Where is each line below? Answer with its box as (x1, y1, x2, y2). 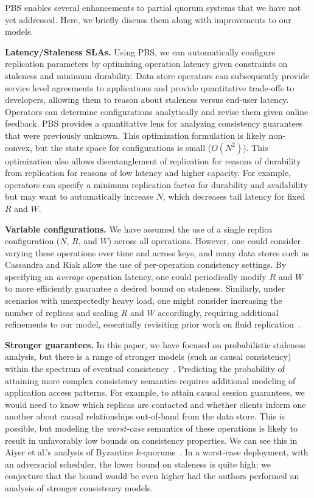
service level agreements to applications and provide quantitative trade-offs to (5, 81, 295, 94)
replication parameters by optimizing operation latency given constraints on (5, 57, 288, 70)
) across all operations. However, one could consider (108, 234, 301, 247)
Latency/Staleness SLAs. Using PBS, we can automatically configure (5, 45, 276, 58)
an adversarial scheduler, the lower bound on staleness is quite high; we (5, 457, 271, 470)
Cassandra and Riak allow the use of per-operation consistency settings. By (5, 258, 287, 271)
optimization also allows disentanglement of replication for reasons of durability (5, 154, 301, 167)
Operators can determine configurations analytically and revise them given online (5, 105, 309, 117)
